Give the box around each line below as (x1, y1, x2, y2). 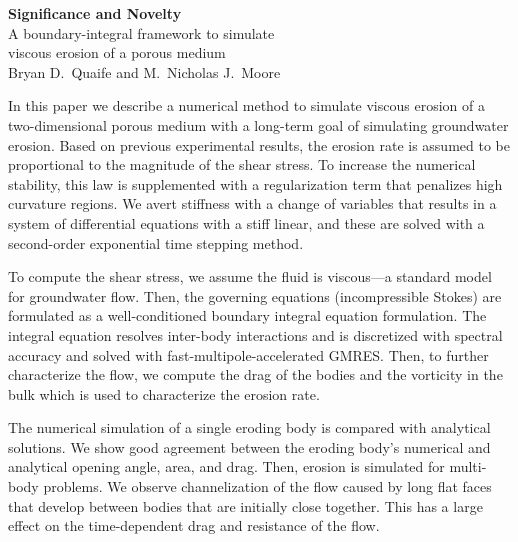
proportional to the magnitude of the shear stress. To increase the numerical (8, 154, 476, 175)
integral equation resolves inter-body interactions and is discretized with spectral (8, 324, 503, 345)
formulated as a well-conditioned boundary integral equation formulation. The (8, 305, 487, 326)
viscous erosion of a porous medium (8, 42, 226, 63)
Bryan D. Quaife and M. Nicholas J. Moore (8, 61, 281, 82)
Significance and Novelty (8, 3, 182, 23)
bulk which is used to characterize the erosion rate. (8, 383, 320, 404)
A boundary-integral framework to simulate (8, 22, 275, 43)
